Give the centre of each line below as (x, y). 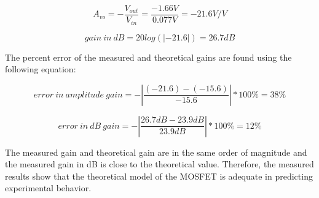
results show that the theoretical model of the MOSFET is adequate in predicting (159, 176)
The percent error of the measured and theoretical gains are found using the (148, 57)
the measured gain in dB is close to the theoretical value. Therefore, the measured (159, 164)
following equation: (41, 69)
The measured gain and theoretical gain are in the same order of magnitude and (156, 152)
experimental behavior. (48, 188)
